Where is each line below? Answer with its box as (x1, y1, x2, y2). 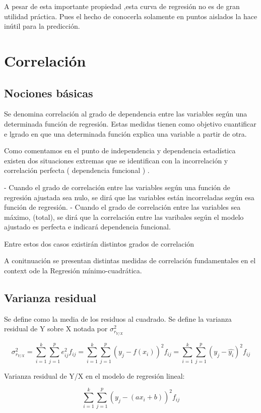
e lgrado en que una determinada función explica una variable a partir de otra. (4, 128, 247, 139)
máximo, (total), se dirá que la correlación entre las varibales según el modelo (4, 211, 244, 222)
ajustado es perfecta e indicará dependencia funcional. (4, 221, 171, 232)
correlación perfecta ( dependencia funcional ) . (4, 165, 150, 175)
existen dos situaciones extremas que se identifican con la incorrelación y (4, 155, 228, 165)
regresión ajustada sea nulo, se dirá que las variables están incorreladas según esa (4, 192, 254, 202)
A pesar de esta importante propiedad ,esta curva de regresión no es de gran (4, 1, 240, 11)
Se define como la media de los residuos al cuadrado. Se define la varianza (4, 313, 232, 324)
